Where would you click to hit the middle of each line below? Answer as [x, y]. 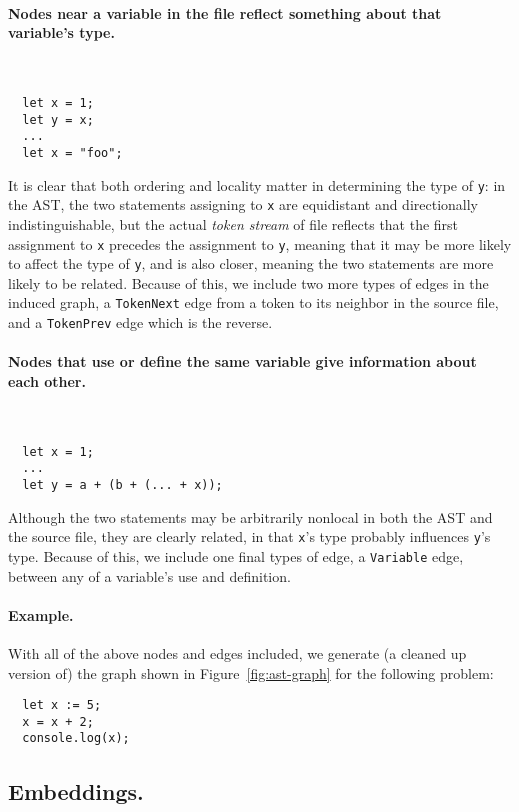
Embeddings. [76, 790]
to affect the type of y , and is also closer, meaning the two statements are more [251, 263]
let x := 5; [62, 705]
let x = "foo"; [72, 152]
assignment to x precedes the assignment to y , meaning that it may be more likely [260, 243]
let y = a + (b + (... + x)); [122, 485]
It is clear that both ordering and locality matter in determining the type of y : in [257, 184]
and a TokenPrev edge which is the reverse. [140, 322]
